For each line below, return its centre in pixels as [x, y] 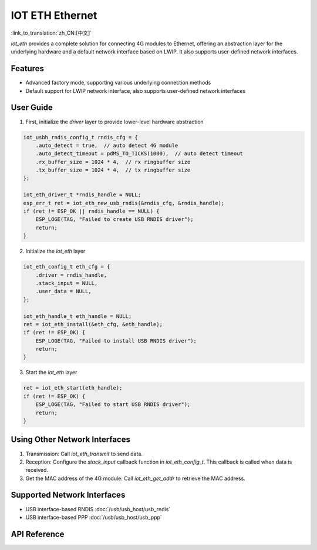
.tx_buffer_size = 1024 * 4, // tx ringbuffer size [113, 170]
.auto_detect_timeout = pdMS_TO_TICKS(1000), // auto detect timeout [139, 154]
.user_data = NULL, [64, 291]
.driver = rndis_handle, [71, 275]
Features [27, 68]
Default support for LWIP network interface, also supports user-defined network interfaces [136, 90]
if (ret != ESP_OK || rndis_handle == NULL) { [91, 211]
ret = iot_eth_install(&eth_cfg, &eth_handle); [93, 324]
